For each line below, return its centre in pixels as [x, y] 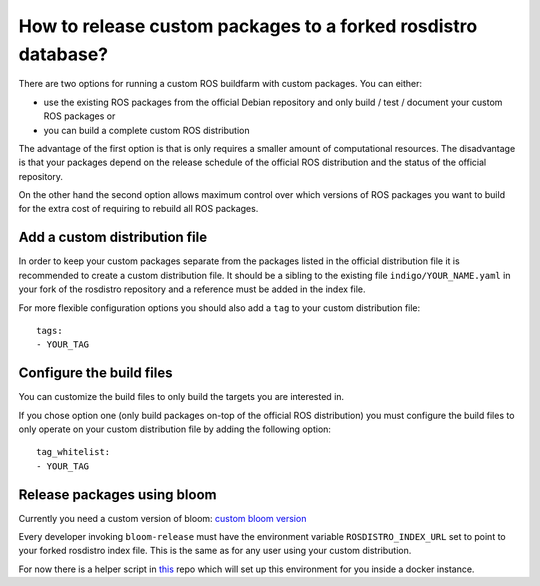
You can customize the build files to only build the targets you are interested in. [181, 397]
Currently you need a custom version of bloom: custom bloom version [162, 518]
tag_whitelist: [73, 452]
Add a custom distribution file [113, 237]
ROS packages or [79, 116]
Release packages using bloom [117, 494]
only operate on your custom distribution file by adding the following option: [175, 429]
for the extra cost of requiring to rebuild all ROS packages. [138, 209]
